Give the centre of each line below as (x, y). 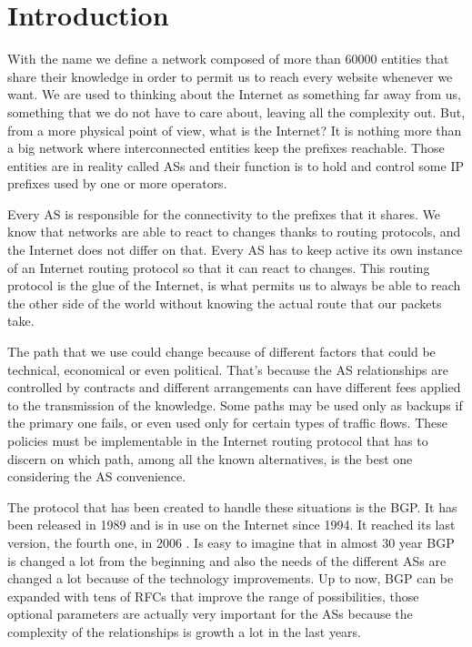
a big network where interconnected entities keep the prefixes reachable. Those (226, 148)
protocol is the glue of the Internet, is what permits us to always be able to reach (234, 285)
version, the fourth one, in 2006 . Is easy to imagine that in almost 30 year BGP (231, 542)
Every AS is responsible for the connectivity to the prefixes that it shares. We (224, 213)
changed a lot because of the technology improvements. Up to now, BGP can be (231, 578)
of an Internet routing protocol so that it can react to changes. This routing (219, 267)
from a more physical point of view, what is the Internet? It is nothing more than (235, 130)
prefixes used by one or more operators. (117, 183)
